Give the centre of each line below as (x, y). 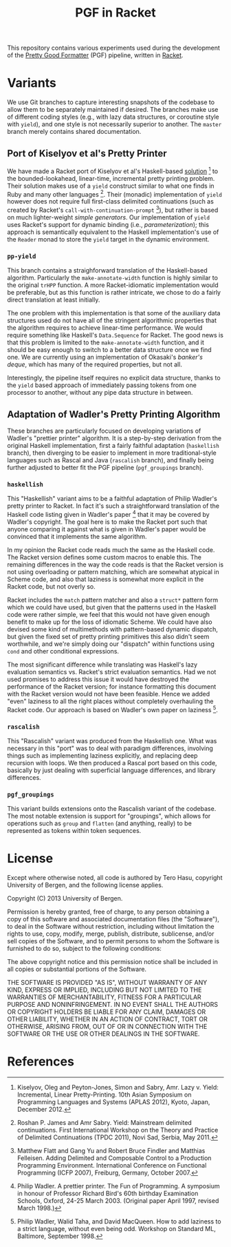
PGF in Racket (115, 13)
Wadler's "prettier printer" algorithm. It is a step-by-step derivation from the (114, 438)
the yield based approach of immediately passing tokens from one (102, 385)
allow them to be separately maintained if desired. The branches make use (113, 110)
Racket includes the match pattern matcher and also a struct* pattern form (113, 600)
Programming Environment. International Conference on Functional (112, 1166)
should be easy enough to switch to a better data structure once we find (109, 350)
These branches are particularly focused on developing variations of (104, 431)
